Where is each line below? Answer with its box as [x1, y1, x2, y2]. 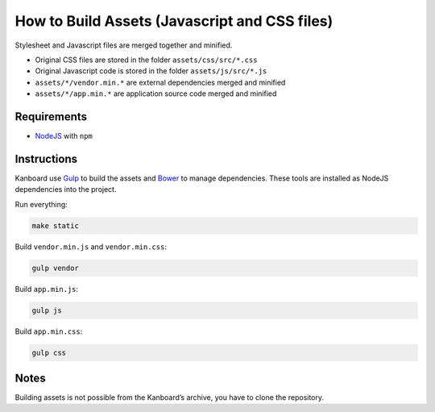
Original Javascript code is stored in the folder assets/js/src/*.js [35, 66, 267, 76]
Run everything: [14, 199, 68, 209]
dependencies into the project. [14, 185, 117, 194]
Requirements [14, 110, 88, 123]
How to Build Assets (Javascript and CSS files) [14, 12, 333, 30]
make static [31, 221, 80, 230]
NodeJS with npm [35, 131, 93, 141]
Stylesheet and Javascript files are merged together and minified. [14, 40, 233, 50]
